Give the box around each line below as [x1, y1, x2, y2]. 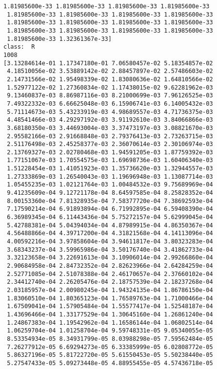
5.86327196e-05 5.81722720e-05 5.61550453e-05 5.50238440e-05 [7, 351, 213, 359]
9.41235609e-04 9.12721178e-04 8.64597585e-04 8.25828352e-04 [7, 189, 213, 197]
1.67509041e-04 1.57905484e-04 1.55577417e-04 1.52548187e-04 [7, 303, 213, 310]
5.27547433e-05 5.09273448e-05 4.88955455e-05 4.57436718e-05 [7, 359, 213, 367]
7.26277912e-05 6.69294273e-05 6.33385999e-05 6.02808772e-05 [7, 343, 213, 351]
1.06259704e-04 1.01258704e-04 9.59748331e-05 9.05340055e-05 [7, 327, 213, 334]
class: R [3, 43, 35, 51]
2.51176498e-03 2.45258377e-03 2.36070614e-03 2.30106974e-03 [7, 141, 213, 148]
